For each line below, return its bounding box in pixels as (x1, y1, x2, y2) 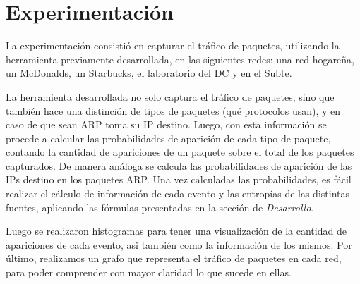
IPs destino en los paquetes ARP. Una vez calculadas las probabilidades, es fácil (6, 172, 352, 187)
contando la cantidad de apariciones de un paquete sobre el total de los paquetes (6, 144, 354, 159)
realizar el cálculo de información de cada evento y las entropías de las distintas (6, 186, 350, 201)
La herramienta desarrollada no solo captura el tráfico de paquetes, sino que (6, 89, 335, 104)
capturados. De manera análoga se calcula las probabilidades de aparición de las (6, 158, 352, 173)
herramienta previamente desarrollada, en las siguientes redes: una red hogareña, (6, 51, 354, 66)
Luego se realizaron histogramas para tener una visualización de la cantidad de (6, 223, 347, 238)
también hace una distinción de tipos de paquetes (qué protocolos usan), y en (6, 103, 341, 118)
